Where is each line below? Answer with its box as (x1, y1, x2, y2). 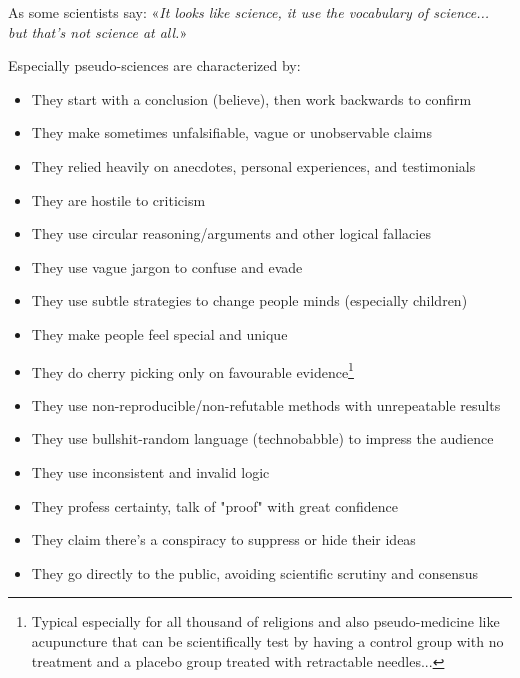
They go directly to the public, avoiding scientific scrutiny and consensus (31, 562, 478, 583)
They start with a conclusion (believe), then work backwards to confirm (31, 88, 472, 109)
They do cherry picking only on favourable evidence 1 (31, 358, 354, 382)
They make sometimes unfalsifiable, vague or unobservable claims (31, 122, 432, 143)
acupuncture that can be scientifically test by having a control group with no (31, 630, 504, 651)
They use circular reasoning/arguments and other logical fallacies (31, 223, 431, 244)
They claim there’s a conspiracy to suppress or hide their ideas (31, 529, 416, 550)
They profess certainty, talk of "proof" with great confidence (31, 495, 399, 516)
